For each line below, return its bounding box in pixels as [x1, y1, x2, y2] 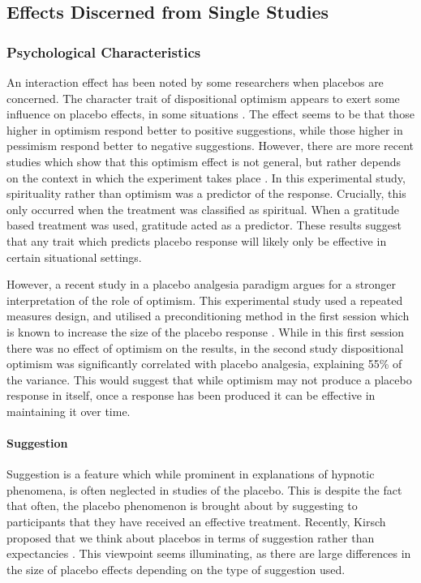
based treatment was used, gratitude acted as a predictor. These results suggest [6, 216, 402, 234]
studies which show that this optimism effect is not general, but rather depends [6, 152, 401, 169]
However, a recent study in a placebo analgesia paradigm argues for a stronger [6, 276, 397, 293]
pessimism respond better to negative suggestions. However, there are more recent [6, 137, 415, 154]
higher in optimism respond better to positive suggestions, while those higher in [6, 121, 403, 138]
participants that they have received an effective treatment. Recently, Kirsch [6, 513, 386, 530]
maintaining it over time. [6, 402, 131, 419]
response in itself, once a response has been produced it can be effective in [6, 387, 376, 404]
